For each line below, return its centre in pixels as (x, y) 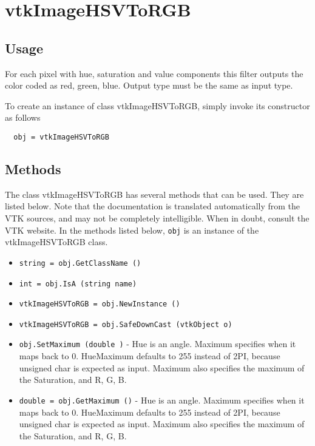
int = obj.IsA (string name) (78, 284)
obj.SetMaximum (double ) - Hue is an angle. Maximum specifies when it (157, 344)
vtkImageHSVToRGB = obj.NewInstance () (100, 304)
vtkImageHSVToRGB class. (56, 242)
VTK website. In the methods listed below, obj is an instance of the (132, 230)
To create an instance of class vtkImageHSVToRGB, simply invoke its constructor (157, 105)
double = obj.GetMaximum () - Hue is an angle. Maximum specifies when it (162, 400)
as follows (23, 117)
